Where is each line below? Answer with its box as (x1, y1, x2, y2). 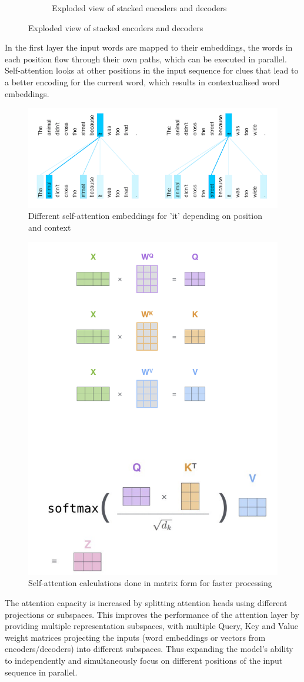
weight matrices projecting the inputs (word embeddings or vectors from (5, 631, 266, 643)
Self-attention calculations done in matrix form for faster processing (28, 577, 272, 589)
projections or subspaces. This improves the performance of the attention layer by (5, 608, 299, 620)
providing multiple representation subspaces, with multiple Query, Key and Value (5, 620, 299, 632)
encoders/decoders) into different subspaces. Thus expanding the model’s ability (5, 643, 293, 655)
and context (28, 221, 71, 233)
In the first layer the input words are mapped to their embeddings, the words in (5, 41, 293, 54)
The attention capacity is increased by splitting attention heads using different (5, 596, 288, 608)
